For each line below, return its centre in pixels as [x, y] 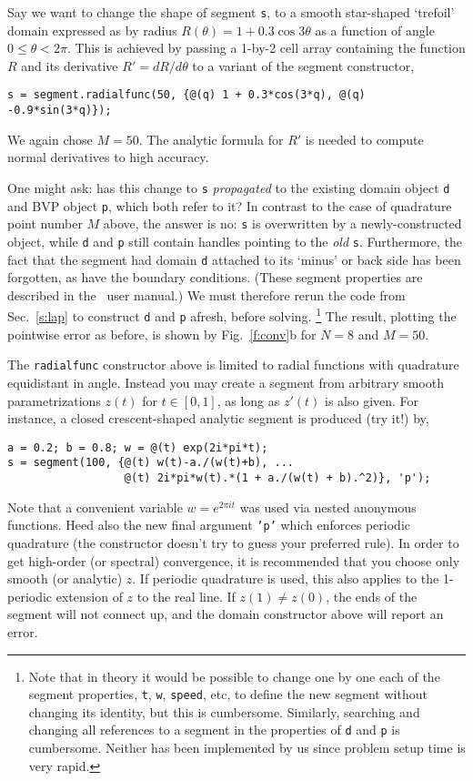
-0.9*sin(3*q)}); [60, 111]
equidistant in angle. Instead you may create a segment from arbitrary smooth [226, 382]
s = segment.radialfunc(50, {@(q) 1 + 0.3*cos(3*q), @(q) [186, 95]
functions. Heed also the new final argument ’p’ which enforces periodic [209, 525]
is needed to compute [364, 139]
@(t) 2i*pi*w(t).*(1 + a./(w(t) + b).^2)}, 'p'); [277, 478]
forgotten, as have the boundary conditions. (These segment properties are [215, 277]
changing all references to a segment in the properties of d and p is [214, 730]
